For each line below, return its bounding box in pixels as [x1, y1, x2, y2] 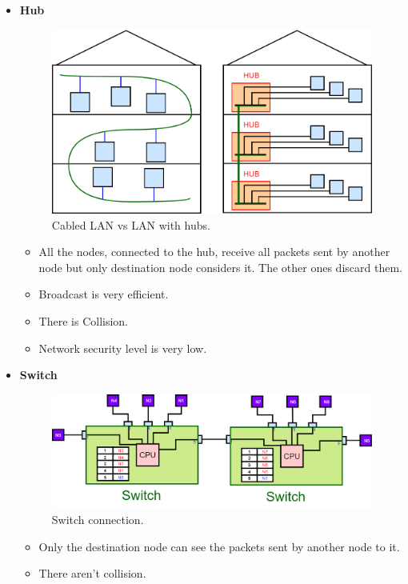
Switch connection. [51, 510, 144, 527]
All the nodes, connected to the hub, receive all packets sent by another [38, 243, 390, 260]
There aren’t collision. [38, 565, 146, 582]
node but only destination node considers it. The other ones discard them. [38, 258, 402, 275]
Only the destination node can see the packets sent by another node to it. [38, 538, 400, 554]
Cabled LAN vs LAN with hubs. [51, 216, 210, 233]
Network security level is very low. [38, 339, 207, 356]
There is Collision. [38, 312, 129, 329]
